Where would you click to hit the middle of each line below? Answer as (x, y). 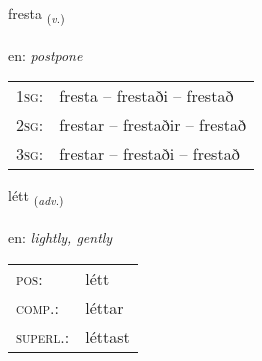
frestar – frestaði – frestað (149, 154)
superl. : (43, 336)
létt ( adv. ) (36, 197)
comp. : (37, 307)
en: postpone (45, 54)
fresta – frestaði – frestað (146, 96)
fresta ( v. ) (36, 14)
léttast (107, 336)
